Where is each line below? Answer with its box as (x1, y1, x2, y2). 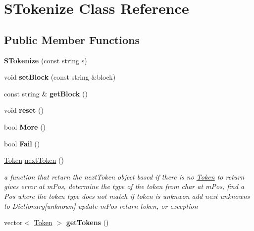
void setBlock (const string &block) (4, 72, 116, 82)
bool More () (4, 121, 46, 132)
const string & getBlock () (4, 88, 88, 98)
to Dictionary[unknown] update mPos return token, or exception (4, 200, 198, 211)
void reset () (4, 105, 44, 115)
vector (4, 217, 23, 228)
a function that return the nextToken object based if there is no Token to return (4, 171, 245, 182)
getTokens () (66, 217, 109, 228)
